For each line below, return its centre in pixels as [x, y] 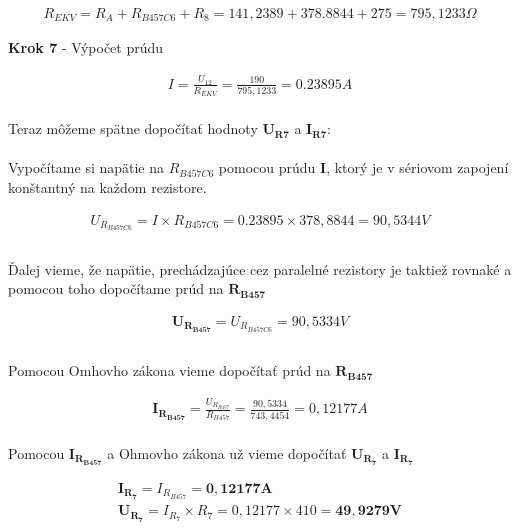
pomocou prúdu [267, 167]
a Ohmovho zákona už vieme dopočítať [227, 452]
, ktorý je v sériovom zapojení [417, 167]
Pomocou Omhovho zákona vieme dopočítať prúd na [169, 370]
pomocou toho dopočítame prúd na [116, 288]
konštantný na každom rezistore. [107, 186]
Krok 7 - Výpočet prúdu [86, 47]
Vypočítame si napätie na [86, 167]
